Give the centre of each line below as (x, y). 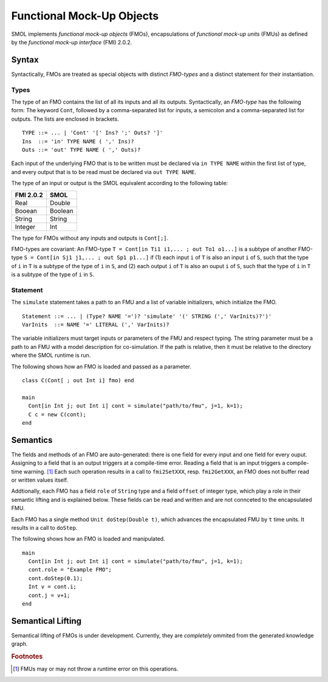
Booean (26, 211)
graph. (19, 644)
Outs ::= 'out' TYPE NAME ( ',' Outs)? (81, 150)
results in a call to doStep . (44, 527)
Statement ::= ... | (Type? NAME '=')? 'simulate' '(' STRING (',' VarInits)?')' (147, 316)
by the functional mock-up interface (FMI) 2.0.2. (72, 42)
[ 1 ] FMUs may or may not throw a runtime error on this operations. (96, 669)
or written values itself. (40, 480)
